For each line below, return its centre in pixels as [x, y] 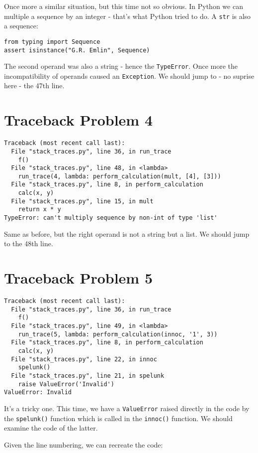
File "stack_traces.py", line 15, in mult [82, 201]
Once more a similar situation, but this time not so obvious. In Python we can [124, 6]
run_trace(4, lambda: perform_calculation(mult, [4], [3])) [120, 176]
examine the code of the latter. [51, 428]
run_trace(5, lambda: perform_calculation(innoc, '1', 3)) [118, 334]
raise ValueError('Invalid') [66, 384]
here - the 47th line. [34, 85]
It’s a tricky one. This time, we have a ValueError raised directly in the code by [127, 408]
